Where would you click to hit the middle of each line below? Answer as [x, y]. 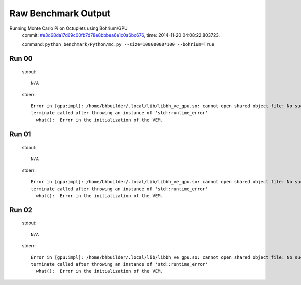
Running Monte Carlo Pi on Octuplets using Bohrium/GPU [68, 28]
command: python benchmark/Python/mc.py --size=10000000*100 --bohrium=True [118, 44]
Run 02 [21, 210]
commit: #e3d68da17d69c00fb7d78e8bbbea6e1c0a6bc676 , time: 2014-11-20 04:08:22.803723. [121, 35]
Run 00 [21, 58]
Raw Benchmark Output [60, 13]
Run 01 [20, 134]
